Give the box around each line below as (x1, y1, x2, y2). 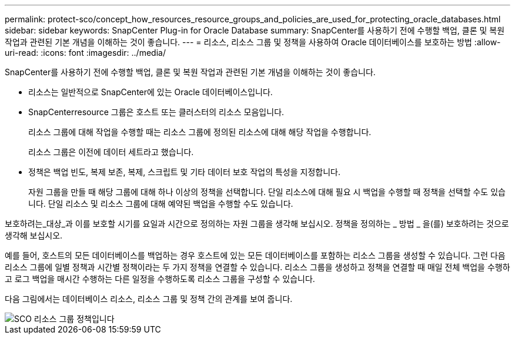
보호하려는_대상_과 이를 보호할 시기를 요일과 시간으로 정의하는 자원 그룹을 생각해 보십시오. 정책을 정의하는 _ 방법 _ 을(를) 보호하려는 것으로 (5, 219, 509, 229)
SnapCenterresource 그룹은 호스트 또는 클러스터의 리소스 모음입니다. (28, 107, 285, 117)
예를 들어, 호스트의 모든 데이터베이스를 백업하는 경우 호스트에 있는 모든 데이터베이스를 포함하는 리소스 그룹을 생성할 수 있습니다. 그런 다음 (5, 250, 506, 260)
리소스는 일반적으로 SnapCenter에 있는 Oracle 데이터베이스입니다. (28, 87, 273, 97)
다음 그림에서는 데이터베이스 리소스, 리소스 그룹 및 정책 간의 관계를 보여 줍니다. (5, 294, 293, 304)
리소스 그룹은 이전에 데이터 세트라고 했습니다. (28, 147, 194, 157)
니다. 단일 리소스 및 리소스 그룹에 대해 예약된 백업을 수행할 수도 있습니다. (28, 199, 293, 209)
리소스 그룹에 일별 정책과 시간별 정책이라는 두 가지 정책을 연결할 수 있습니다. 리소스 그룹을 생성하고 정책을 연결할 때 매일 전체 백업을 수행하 (5, 262, 510, 272)
